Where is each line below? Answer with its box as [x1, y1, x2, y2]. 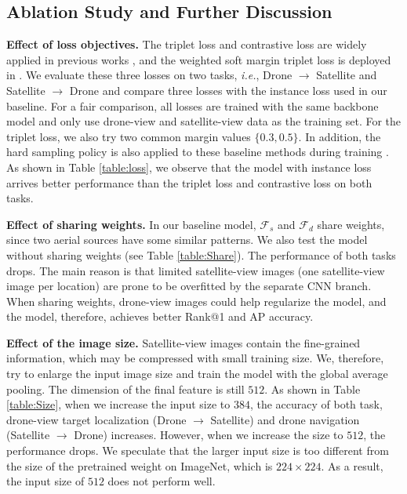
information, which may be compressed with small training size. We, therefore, [6, 350, 384, 366]
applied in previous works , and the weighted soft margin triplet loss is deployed [6, 51, 391, 67]
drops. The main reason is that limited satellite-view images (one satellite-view [6, 262, 385, 278]
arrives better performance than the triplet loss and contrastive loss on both [6, 174, 372, 191]
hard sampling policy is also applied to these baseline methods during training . [6, 143, 389, 160]
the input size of [6, 473, 85, 489]
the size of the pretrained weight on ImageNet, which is [6, 457, 273, 474]
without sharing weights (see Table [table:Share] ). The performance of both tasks [6, 246, 396, 263]
